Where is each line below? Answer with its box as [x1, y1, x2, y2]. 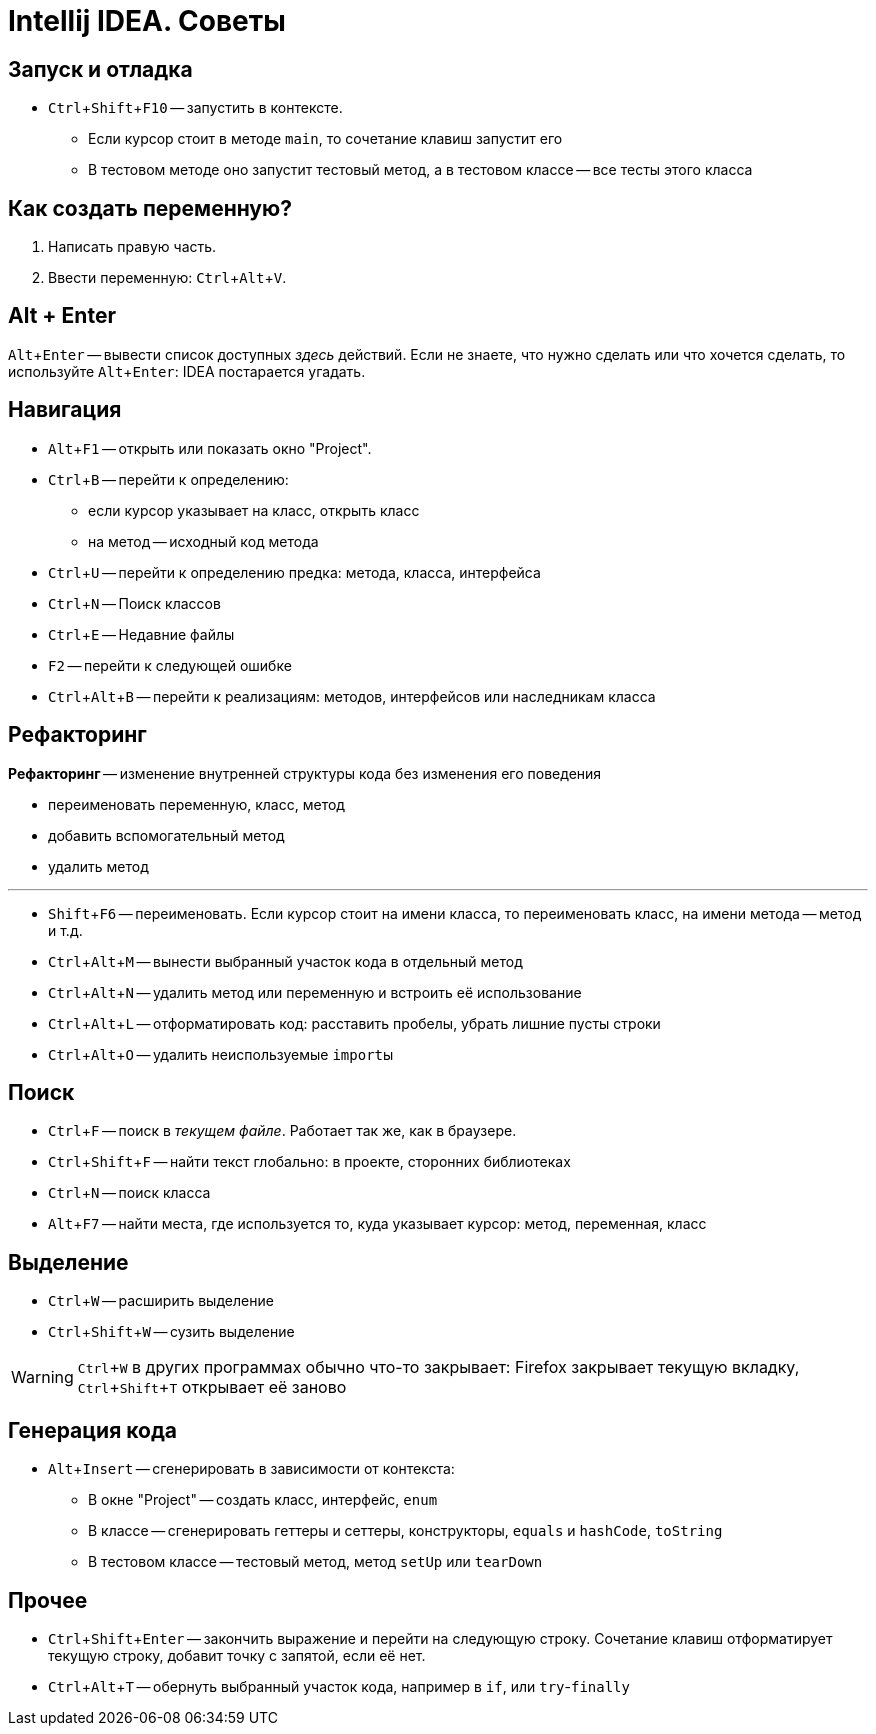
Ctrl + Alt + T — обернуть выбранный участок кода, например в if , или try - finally [48, 1677, 630, 1695]
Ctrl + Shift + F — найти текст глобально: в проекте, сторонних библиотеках [48, 1153, 571, 1171]
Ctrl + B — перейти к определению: [48, 470, 289, 488]
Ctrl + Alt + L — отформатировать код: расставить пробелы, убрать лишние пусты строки [48, 1014, 661, 1032]
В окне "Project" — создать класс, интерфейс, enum [88, 1491, 438, 1509]
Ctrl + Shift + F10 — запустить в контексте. [48, 99, 343, 117]
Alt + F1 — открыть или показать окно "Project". [48, 439, 372, 457]
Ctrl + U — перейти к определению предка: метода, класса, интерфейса [48, 563, 541, 581]
